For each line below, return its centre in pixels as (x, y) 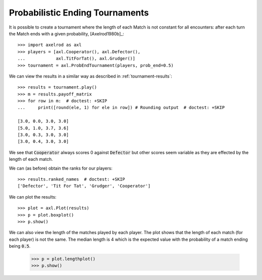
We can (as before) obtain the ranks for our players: (61, 168)
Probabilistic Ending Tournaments (79, 13)
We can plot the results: (33, 197)
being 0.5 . (20, 246)
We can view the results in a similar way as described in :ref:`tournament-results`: (90, 76)
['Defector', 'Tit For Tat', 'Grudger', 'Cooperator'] (84, 186)
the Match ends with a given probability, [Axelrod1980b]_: (66, 33)
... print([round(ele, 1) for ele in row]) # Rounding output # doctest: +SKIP (121, 108)
